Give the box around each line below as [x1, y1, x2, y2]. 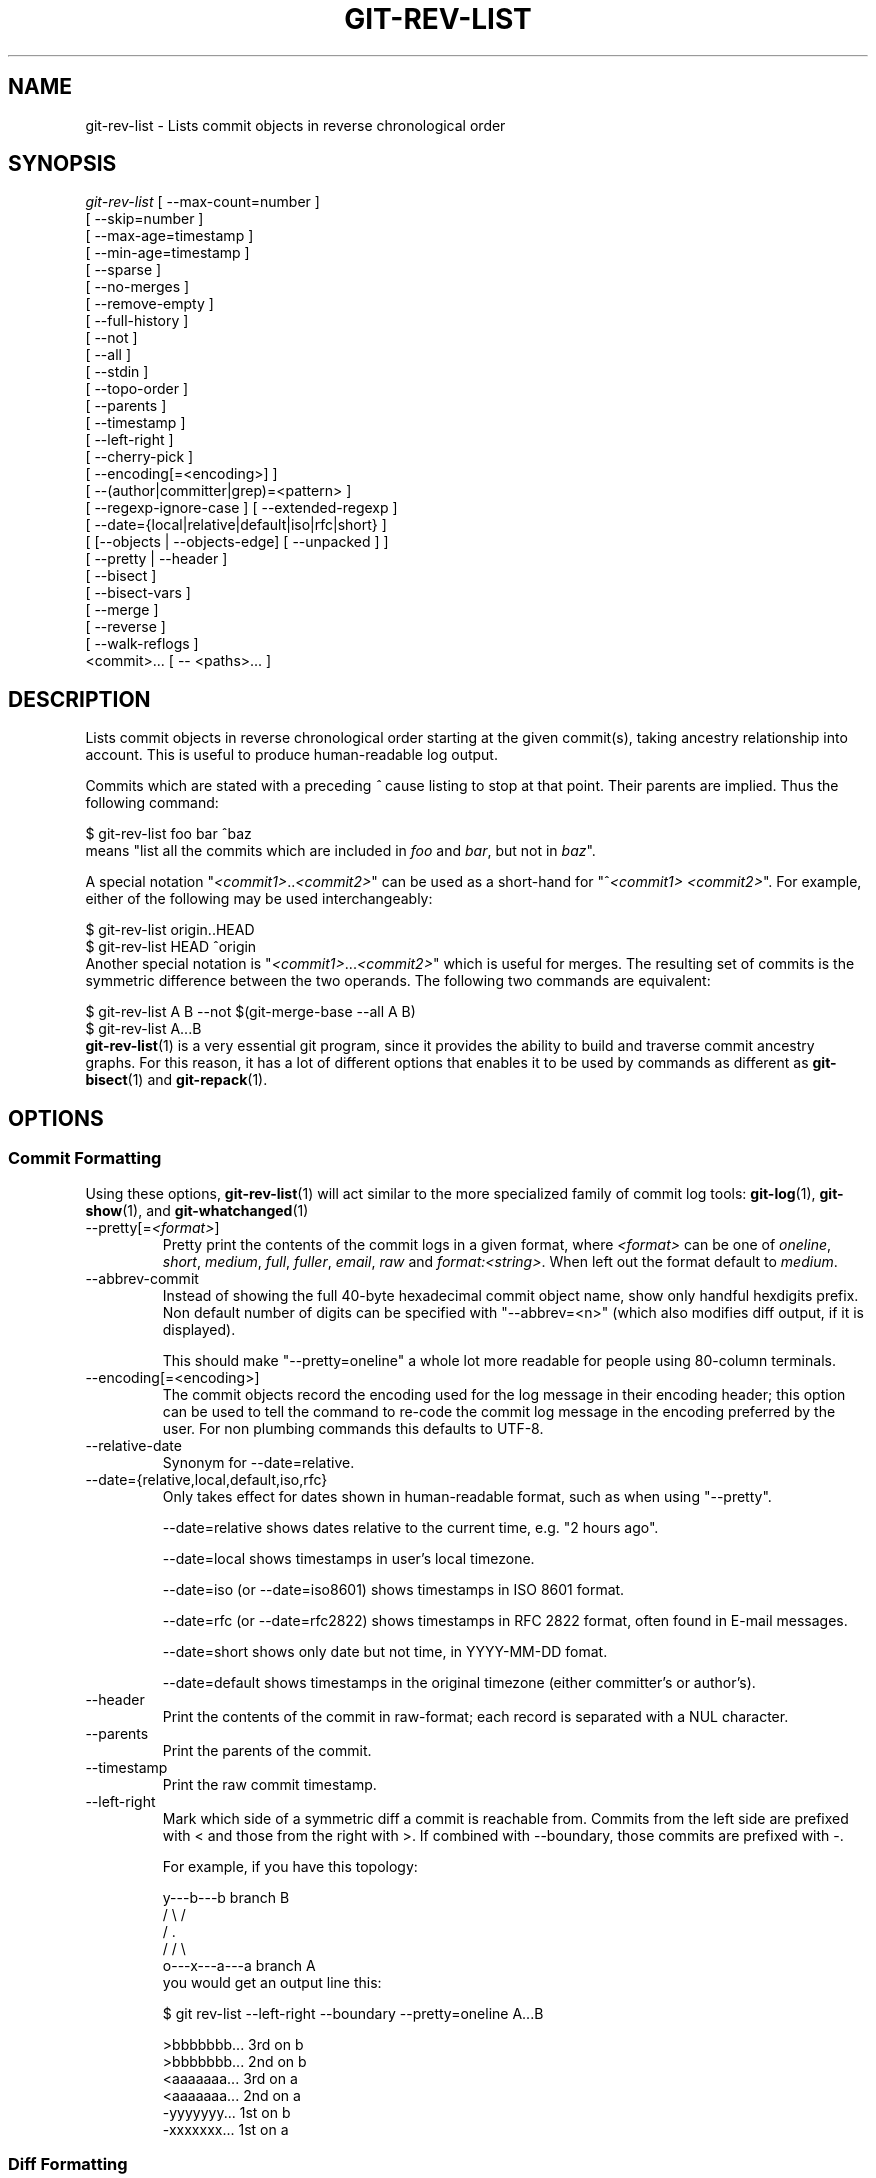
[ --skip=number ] [85, 210, 204, 228]
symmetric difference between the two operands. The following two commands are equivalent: [85, 972, 711, 990]
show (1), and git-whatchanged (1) [85, 1201, 309, 1219]
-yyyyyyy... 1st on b [162, 2103, 291, 2121]
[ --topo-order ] [85, 380, 189, 398]
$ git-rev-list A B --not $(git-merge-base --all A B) [85, 1003, 416, 1021]
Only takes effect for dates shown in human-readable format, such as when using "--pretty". [162, 1487, 772, 1505]
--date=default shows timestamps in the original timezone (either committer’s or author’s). [162, 1673, 756, 1691]
